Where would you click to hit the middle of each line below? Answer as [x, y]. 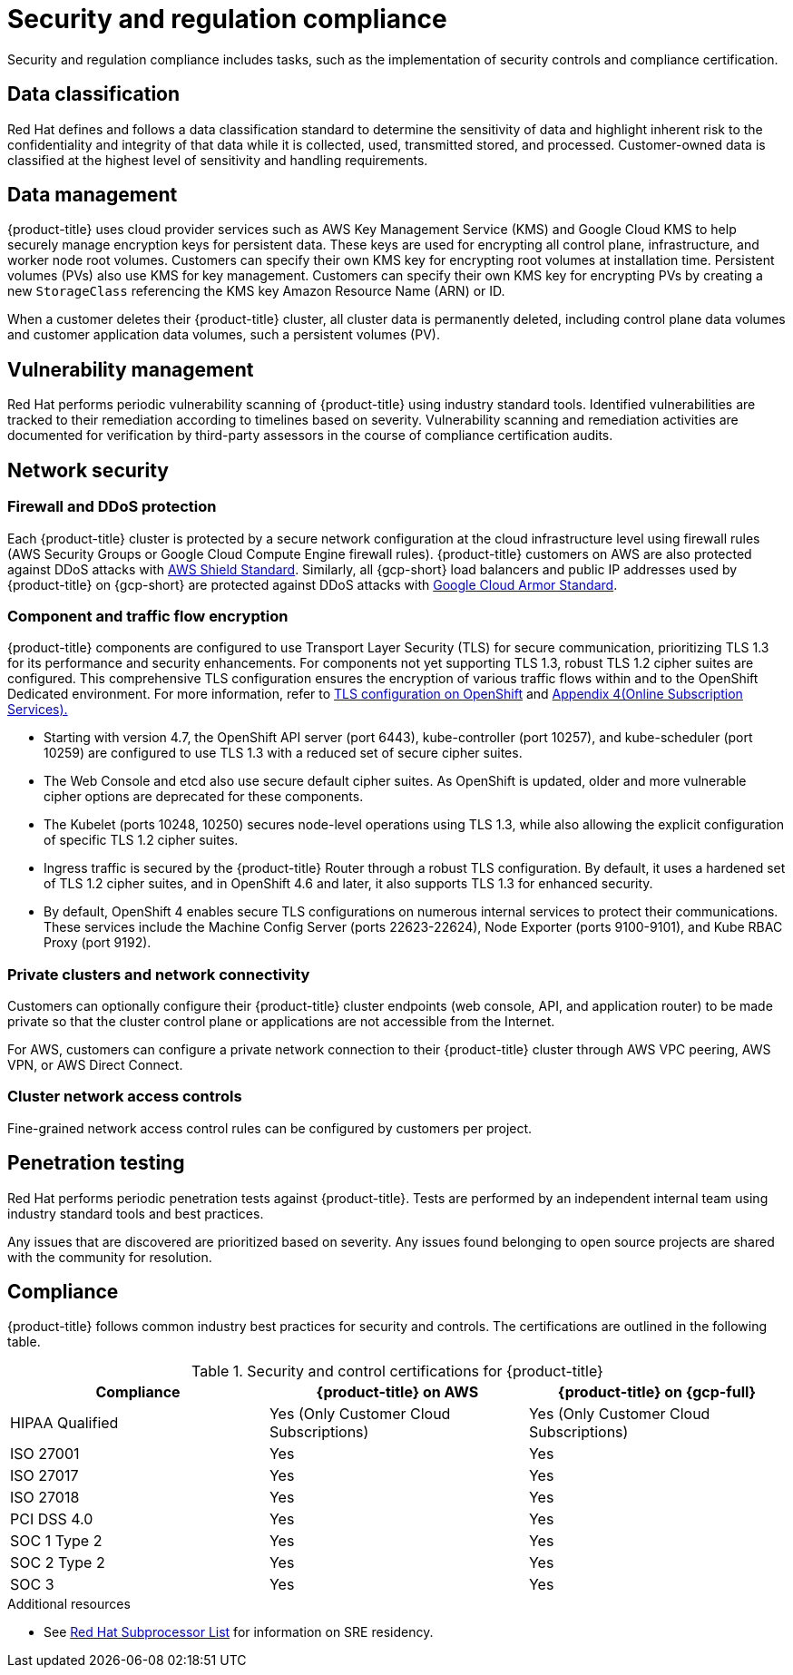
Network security [88, 470]
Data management [93, 195]
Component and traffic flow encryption [148, 616]
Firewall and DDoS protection [112, 507]
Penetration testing [96, 1163]
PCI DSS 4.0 [52, 1519]
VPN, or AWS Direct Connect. [95, 1065]
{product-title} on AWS [397, 1392]
